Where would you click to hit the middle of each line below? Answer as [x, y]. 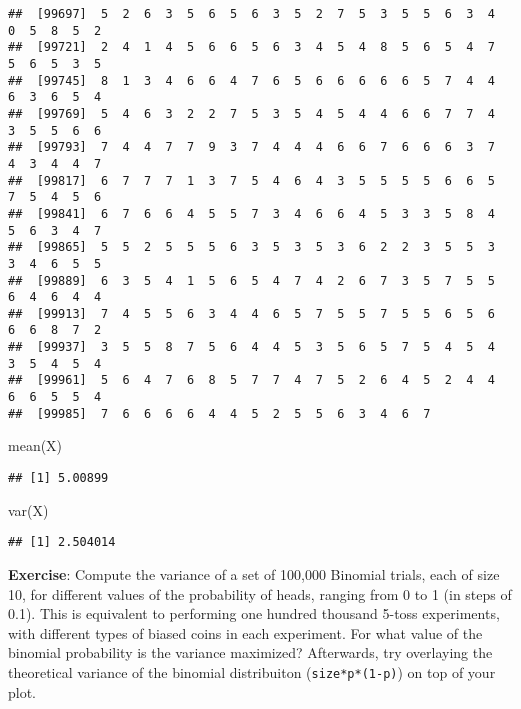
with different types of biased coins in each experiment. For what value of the [245, 632]
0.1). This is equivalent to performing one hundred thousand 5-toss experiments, [254, 613]
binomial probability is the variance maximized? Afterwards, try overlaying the [250, 652]
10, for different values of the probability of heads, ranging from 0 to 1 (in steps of [260, 593]
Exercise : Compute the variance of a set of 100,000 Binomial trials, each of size [254, 573]
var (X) [28, 509]
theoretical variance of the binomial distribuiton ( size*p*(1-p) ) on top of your [252, 671]
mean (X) [35, 445]
